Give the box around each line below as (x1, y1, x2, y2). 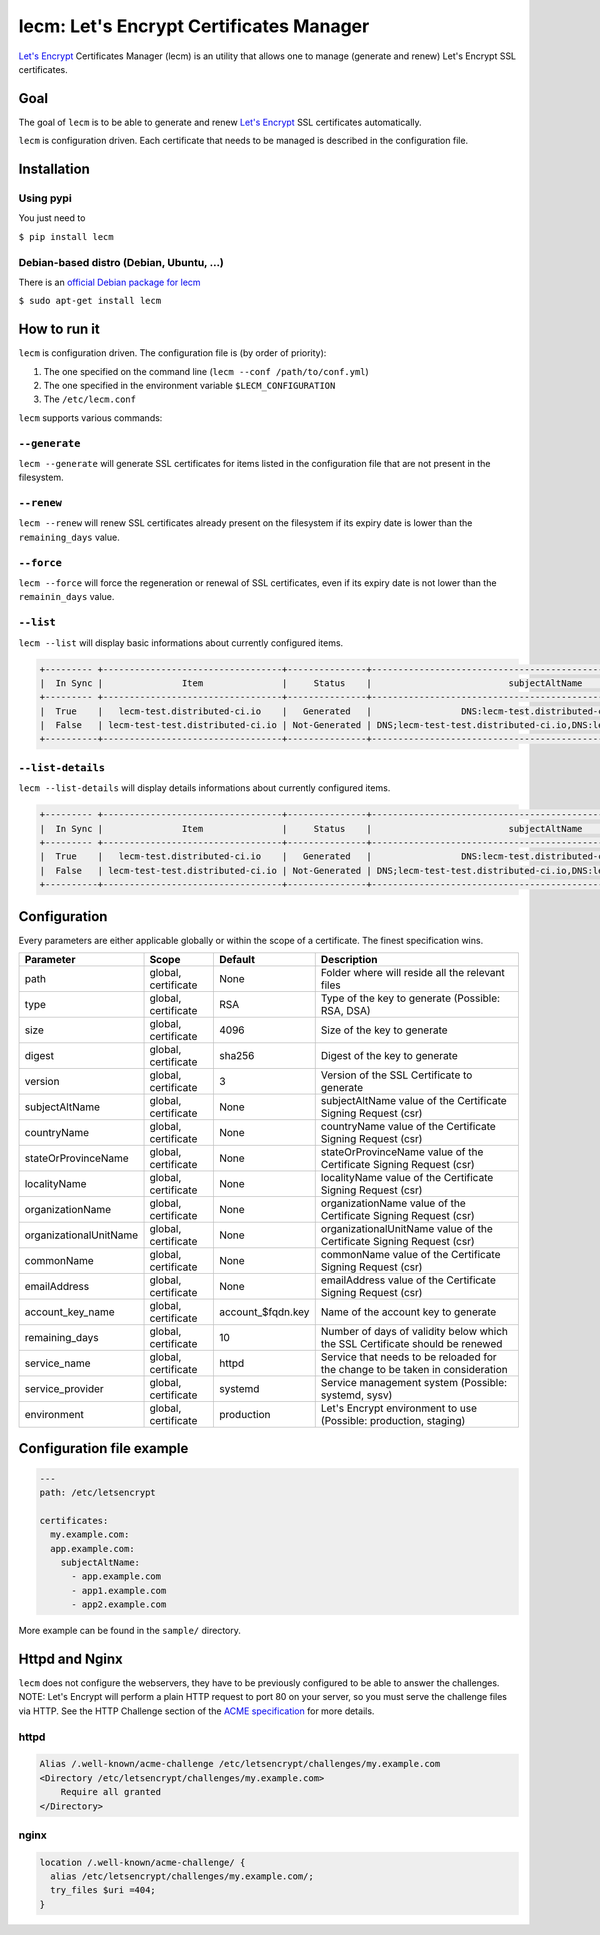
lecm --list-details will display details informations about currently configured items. (18, 782, 391, 794)
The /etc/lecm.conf (43, 393, 137, 405)
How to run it (18, 321, 100, 338)
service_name (24, 1356, 91, 1370)
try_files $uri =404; (50, 1885, 157, 1896)
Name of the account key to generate (320, 1305, 497, 1319)
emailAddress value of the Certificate (320, 1273, 497, 1287)
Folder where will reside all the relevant (320, 966, 505, 980)
